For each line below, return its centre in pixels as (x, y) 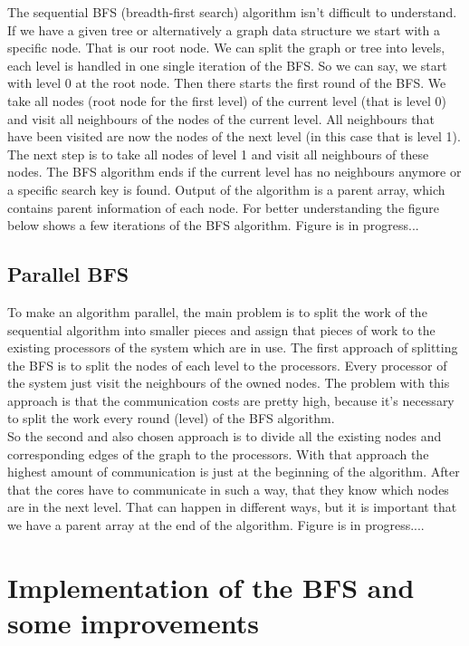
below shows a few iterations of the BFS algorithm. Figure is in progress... (213, 225)
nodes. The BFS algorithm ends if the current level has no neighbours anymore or (234, 172)
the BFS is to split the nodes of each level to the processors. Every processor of (227, 365)
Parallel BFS (68, 274)
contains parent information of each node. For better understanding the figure (224, 207)
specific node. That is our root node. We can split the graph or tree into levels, (226, 48)
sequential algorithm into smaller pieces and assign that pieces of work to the (221, 329)
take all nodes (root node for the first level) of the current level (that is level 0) (227, 100)
